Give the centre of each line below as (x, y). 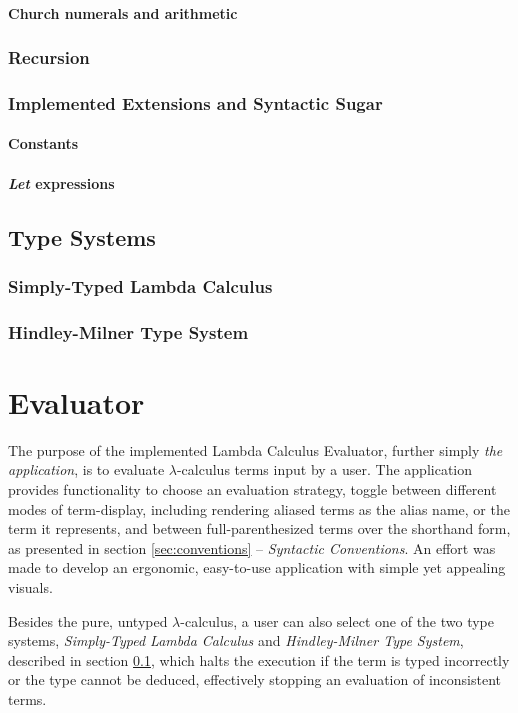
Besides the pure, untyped (88, 620)
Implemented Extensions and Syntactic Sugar (195, 102)
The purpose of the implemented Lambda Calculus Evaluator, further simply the (255, 449)
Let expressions (61, 182)
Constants (43, 143)
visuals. (30, 587)
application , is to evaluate (86, 469)
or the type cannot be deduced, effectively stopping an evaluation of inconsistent (254, 679)
